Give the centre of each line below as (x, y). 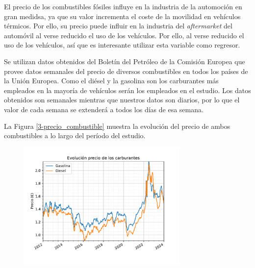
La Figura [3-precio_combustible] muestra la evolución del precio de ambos (117, 126)
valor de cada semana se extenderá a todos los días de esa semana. (104, 109)
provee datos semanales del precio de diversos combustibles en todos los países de (126, 71)
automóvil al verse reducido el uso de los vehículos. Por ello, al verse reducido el (124, 35)
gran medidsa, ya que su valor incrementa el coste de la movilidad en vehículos (122, 16)
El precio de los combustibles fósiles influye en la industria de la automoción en (123, 6)
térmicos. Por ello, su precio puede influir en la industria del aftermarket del (118, 26)
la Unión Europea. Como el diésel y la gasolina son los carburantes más (111, 81)
